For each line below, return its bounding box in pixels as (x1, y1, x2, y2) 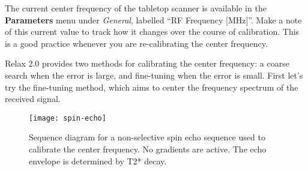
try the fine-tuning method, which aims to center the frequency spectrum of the (5, 80, 298, 93)
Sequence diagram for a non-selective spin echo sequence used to (29, 131, 265, 143)
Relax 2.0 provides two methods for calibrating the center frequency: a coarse (5, 57, 289, 70)
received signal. (5, 92, 61, 105)
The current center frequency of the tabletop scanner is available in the (5, 2, 267, 14)
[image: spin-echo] (29, 113, 106, 122)
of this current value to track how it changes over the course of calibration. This (5, 25, 300, 38)
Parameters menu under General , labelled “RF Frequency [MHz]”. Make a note (5, 13, 302, 26)
